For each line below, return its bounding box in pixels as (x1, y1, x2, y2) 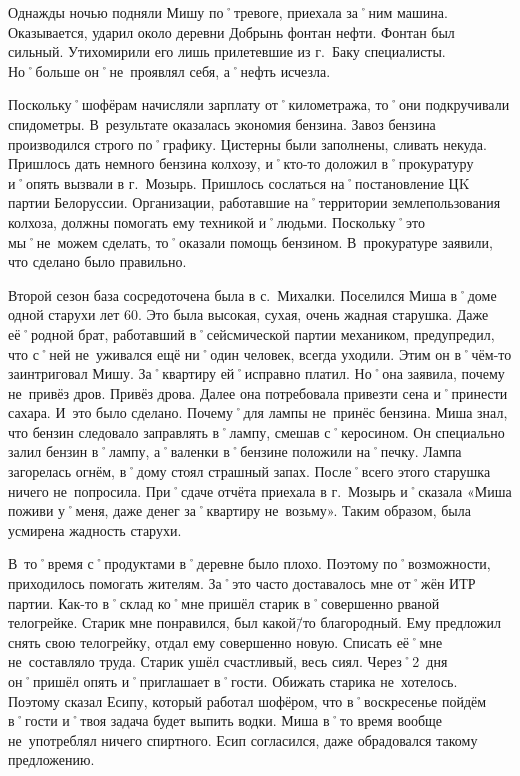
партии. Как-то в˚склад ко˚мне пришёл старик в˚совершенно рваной (8, 592, 440, 613)
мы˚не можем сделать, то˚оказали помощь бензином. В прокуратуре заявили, (8, 231, 493, 252)
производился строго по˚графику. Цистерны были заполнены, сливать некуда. (8, 133, 487, 154)
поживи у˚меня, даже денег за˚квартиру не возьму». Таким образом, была (8, 500, 471, 521)
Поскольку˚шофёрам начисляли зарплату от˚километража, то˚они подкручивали (8, 94, 510, 115)
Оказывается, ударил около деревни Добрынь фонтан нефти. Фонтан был (8, 21, 455, 42)
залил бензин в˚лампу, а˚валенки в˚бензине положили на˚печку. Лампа (8, 441, 462, 462)
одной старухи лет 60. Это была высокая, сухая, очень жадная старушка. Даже (8, 304, 489, 325)
